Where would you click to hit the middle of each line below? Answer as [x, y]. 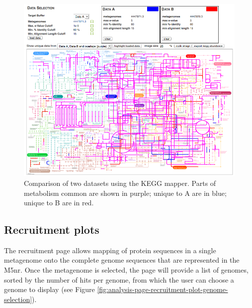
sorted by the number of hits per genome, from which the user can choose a [119, 279]
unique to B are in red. [59, 203]
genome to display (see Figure [49, 289]
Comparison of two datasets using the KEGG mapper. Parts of [120, 183]
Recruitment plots [52, 230]
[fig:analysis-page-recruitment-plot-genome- [163, 289]
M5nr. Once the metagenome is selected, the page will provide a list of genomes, [126, 270]
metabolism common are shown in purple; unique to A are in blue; [125, 193]
